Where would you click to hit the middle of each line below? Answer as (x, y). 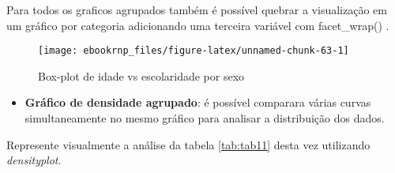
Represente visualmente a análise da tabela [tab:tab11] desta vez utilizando (188, 144)
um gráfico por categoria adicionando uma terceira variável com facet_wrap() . (198, 25)
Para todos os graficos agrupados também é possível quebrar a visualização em (197, 9)
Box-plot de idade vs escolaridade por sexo (141, 75)
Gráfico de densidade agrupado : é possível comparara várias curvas (198, 102)
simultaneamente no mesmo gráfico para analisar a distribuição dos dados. (205, 118)
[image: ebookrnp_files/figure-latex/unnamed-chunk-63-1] (194, 51)
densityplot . (34, 160)
